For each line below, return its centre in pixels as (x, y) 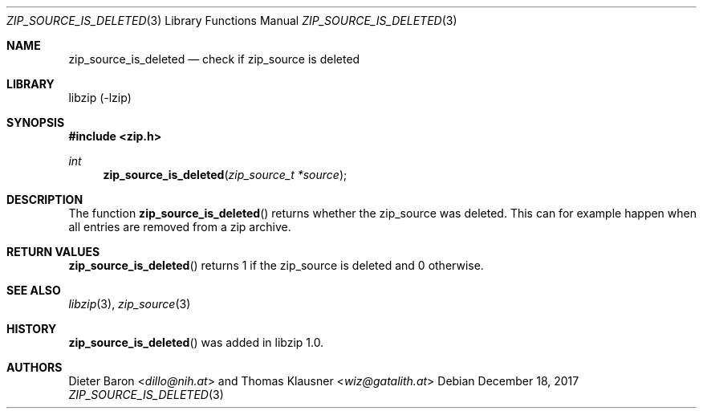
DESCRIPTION (45, 199)
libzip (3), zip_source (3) (130, 304)
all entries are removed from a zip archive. (180, 227)
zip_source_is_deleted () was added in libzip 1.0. (196, 342)
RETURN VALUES (53, 252)
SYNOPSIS (36, 122)
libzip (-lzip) (100, 98)
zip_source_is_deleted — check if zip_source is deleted (214, 59)
